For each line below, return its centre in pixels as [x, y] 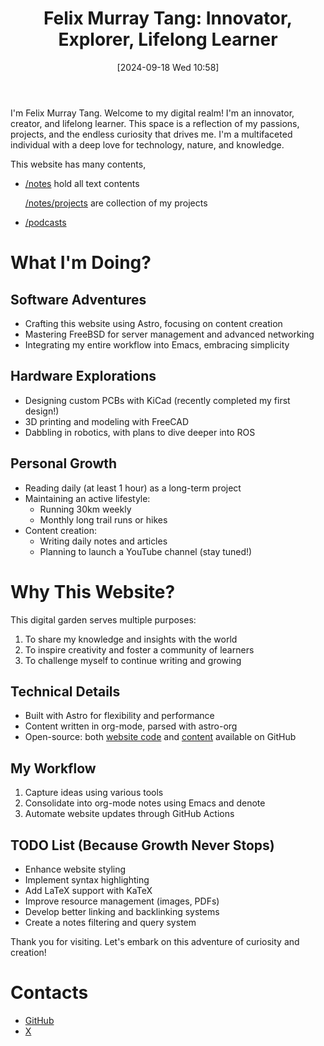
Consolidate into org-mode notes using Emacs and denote [145, 803]
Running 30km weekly [85, 509]
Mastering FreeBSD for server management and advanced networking [169, 334]
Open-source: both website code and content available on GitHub [160, 737]
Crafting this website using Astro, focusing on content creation [153, 323]
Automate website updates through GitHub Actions [129, 814]
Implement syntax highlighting [87, 879]
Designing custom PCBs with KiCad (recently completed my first [157, 400]
